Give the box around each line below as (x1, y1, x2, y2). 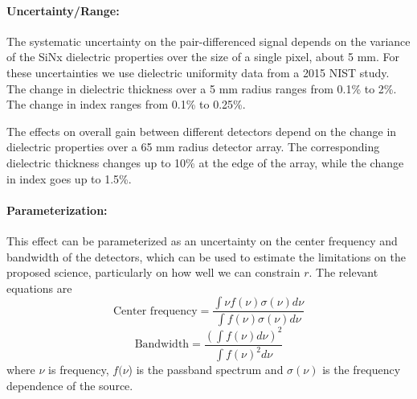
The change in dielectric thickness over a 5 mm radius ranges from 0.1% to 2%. (6, 80, 397, 97)
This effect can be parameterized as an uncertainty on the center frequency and (6, 232, 398, 249)
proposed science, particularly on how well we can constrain (6, 264, 300, 281)
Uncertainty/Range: (6, 2, 120, 19)
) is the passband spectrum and (128, 361, 284, 378)
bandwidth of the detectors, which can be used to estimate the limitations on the (6, 248, 406, 265)
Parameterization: (6, 201, 108, 218)
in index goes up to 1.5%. (6, 170, 132, 187)
